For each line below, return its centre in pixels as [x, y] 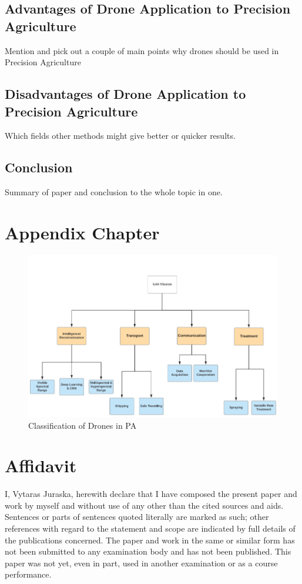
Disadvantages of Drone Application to [125, 94]
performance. [28, 574]
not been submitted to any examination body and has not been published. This [148, 551]
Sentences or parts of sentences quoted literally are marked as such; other [137, 517]
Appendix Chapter [82, 232]
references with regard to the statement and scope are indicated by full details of [150, 528]
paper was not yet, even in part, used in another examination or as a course [141, 563]
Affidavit [41, 465]
